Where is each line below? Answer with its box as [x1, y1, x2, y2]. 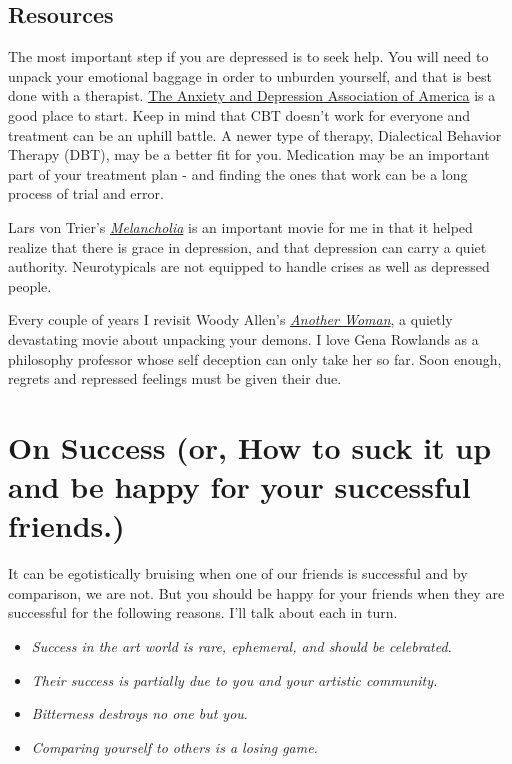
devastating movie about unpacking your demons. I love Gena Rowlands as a [8, 328, 479, 349]
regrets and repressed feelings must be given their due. [8, 368, 342, 389]
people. [8, 275, 52, 296]
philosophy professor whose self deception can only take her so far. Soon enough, [8, 348, 502, 369]
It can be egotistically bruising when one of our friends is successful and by [8, 563, 468, 584]
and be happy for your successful [8, 466, 471, 507]
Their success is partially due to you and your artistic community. [31, 669, 438, 690]
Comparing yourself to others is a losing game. [31, 736, 318, 757]
